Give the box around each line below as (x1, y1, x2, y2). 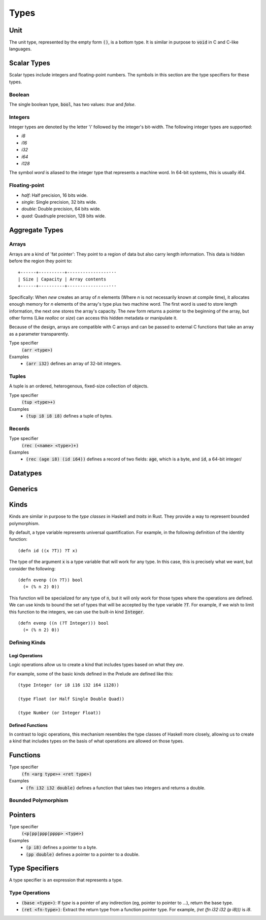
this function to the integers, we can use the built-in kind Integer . (9, 609, 145, 615)
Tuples (9, 373, 26, 380)
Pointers (9, 811, 36, 819)
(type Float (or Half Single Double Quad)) (18, 696, 125, 702)
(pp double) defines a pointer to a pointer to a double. (26, 851, 140, 857)
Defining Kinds (9, 639, 46, 646)
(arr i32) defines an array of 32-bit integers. (26, 360, 122, 367)
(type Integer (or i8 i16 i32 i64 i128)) (18, 682, 119, 688)
